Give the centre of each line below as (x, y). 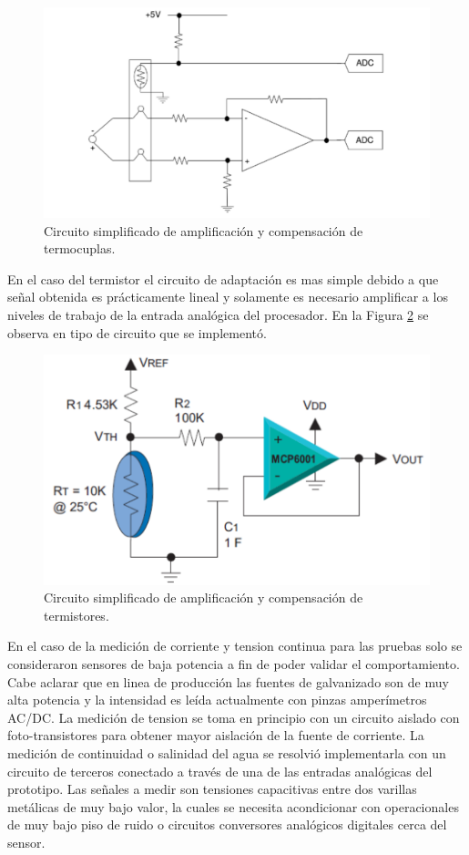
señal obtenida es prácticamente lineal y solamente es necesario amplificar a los (228, 297)
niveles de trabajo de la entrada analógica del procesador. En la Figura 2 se (218, 315)
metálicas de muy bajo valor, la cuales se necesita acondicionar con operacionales (233, 806)
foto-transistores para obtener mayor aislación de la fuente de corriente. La (216, 735)
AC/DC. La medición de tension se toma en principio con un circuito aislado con (234, 717)
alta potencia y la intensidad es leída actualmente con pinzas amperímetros (217, 700)
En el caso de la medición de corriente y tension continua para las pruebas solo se (235, 646)
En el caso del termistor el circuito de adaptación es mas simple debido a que (223, 278)
